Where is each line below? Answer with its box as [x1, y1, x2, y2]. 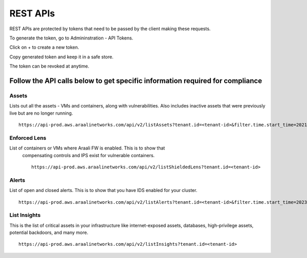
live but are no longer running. [9, 110, 73, 116]
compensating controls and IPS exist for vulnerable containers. [22, 152, 155, 158]
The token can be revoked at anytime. [9, 63, 90, 69]
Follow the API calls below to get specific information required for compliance [9, 76, 262, 85]
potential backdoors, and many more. [9, 229, 89, 235]
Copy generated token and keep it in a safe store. [9, 54, 114, 60]
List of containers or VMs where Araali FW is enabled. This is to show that [9, 145, 165, 151]
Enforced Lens [9, 134, 47, 141]
